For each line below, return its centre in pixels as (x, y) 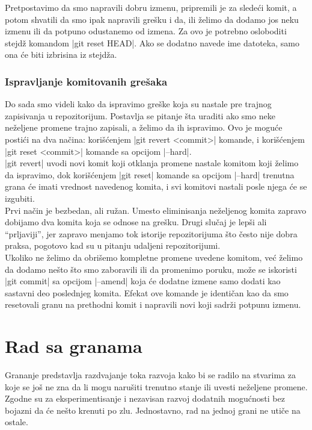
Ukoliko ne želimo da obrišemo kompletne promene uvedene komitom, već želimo (154, 257)
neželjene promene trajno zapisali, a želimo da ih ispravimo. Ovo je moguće (144, 127)
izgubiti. (20, 198)
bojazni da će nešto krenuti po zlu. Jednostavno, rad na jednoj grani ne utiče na (153, 410)
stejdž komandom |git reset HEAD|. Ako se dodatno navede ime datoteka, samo (152, 42)
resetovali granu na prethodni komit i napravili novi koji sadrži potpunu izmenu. (153, 304)
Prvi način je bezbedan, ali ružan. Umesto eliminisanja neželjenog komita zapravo (156, 210)
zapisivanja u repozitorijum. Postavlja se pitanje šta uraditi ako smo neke (140, 115)
